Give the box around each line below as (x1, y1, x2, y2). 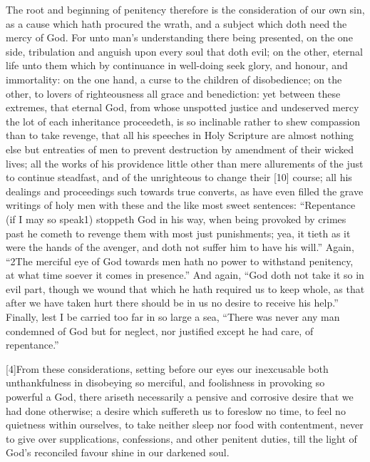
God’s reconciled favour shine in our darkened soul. (6, 445, 230, 460)
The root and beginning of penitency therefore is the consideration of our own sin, (6, 2, 365, 16)
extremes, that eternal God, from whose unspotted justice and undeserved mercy (6, 100, 359, 115)
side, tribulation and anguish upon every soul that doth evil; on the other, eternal (6, 43, 363, 58)
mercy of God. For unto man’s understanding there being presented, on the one (6, 30, 353, 45)
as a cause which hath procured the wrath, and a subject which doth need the (6, 16, 347, 31)
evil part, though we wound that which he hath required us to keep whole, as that (6, 281, 365, 296)
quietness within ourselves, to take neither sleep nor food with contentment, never (6, 417, 364, 432)
